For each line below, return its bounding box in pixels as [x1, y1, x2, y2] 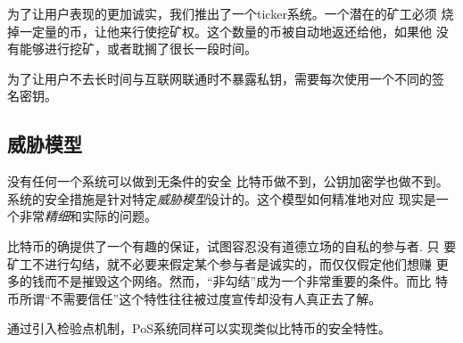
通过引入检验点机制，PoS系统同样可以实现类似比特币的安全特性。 [7, 319, 391, 338]
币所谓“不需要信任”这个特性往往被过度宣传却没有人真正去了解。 [7, 289, 382, 307]
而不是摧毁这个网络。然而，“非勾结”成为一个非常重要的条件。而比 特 [44, 272, 448, 290]
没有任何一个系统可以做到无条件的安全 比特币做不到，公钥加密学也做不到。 [7, 172, 449, 191]
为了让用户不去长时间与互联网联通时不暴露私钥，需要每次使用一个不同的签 [7, 69, 444, 87]
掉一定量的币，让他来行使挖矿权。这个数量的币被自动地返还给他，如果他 [7, 21, 432, 40]
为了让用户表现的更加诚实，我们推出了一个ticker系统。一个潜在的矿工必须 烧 [7, 4, 454, 22]
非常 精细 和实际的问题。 [19, 207, 157, 225]
